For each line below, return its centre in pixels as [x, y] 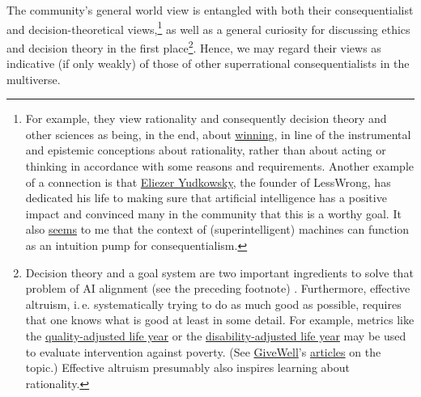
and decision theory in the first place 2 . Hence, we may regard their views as [194, 46]
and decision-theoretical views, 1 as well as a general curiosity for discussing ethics [208, 27]
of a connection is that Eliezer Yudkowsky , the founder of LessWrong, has [208, 182]
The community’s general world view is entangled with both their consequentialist [210, 10]
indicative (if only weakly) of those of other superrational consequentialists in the [208, 63]
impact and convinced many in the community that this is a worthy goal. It [213, 213]
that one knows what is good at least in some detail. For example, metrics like [220, 320]
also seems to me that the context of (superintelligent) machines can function [217, 229]
